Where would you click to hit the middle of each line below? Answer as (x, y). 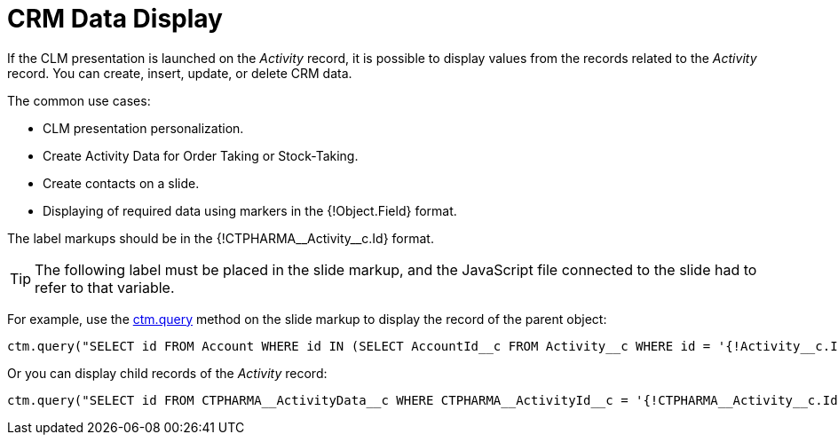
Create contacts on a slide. (121, 183)
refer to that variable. (105, 287)
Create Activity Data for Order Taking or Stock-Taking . (201, 155)
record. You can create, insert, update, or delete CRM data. (180, 73)
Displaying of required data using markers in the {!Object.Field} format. (250, 210)
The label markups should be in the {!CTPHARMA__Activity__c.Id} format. (221, 238)
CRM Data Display (115, 19)
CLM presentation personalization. (143, 128)
